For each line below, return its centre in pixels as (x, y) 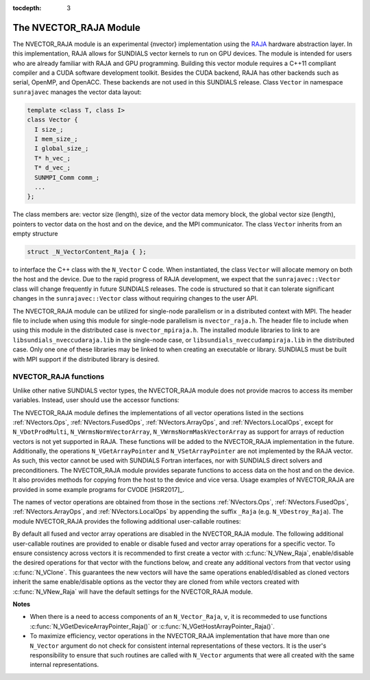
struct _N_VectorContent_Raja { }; (87, 252)
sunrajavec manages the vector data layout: (77, 92)
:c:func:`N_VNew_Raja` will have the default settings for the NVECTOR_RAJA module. (133, 591)
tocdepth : (27, 8)
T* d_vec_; (53, 168)
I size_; (49, 129)
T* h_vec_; (53, 158)
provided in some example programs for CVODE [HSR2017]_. (98, 489)
